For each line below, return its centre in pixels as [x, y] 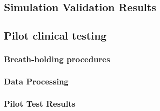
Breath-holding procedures [57, 59]
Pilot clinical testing [55, 35]
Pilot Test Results [40, 104]
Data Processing [36, 81]
